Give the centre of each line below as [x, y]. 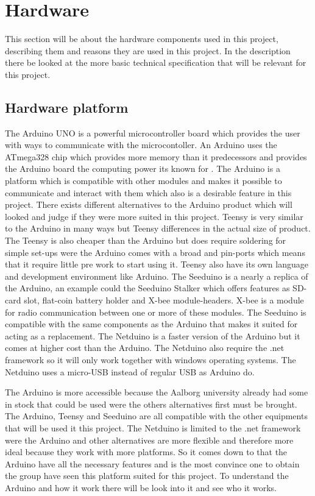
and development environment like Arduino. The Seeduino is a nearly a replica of [157, 276]
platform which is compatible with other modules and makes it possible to [143, 181]
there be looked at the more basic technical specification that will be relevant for [156, 62]
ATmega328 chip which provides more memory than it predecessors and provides [156, 156]
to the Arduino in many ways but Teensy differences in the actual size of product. [158, 228]
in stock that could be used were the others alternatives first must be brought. [151, 404]
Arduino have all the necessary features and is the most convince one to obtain [152, 463]
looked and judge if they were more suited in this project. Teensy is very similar [154, 216]
